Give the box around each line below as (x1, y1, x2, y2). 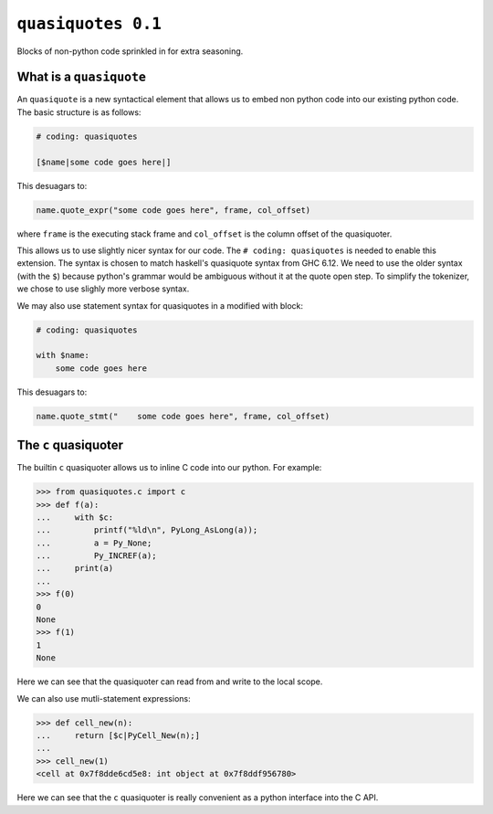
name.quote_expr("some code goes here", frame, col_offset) (36, 205, 311, 215)
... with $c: (36, 512, 114, 523)
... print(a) (36, 563, 114, 574)
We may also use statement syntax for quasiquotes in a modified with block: (16, 300, 304, 311)
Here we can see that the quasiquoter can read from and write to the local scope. (16, 676, 323, 687)
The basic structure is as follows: (16, 106, 142, 118)
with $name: (36, 350, 90, 361)
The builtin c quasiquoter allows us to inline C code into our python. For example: (16, 462, 322, 473)
